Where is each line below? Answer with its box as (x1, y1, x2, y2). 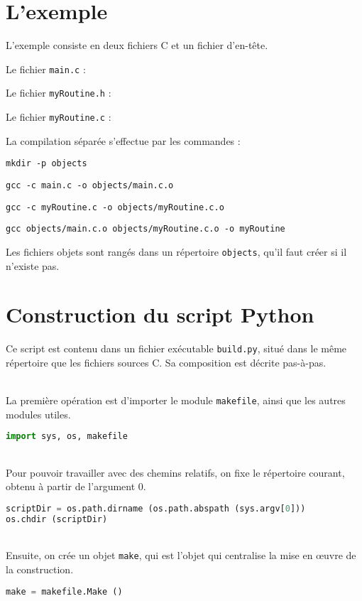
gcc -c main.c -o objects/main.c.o (6, 180, 174, 190)
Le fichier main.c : (6, 61, 86, 76)
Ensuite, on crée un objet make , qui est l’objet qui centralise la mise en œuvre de (6, 548, 356, 563)
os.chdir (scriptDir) (6, 514, 108, 524)
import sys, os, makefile (6, 431, 128, 442)
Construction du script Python (6, 300, 314, 329)
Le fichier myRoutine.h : (6, 85, 111, 100)
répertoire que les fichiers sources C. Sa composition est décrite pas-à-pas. (6, 354, 327, 369)
